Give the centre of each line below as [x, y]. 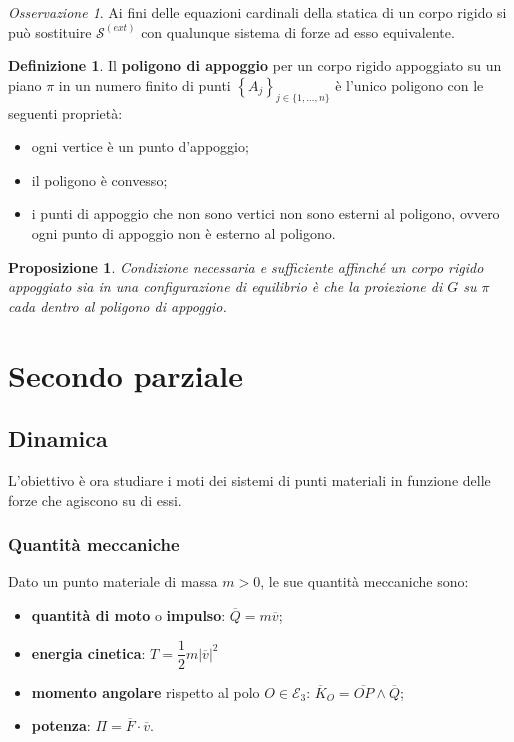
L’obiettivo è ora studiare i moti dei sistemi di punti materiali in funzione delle [249, 479]
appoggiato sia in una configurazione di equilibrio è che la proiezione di [225, 286]
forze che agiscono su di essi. [95, 499]
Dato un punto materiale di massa [113, 581]
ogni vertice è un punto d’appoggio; [140, 146]
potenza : [61, 725]
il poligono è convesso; [99, 179]
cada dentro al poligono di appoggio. [117, 305]
